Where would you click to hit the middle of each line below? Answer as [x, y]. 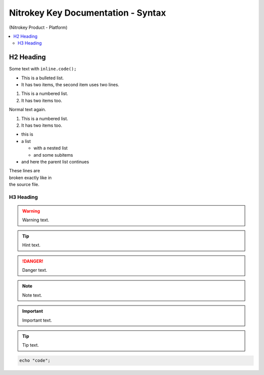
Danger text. [35, 270]
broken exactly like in [30, 177]
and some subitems [53, 155]
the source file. [24, 185]
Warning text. [36, 220]
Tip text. [31, 345]
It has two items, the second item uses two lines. [70, 85]
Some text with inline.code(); [43, 69]
